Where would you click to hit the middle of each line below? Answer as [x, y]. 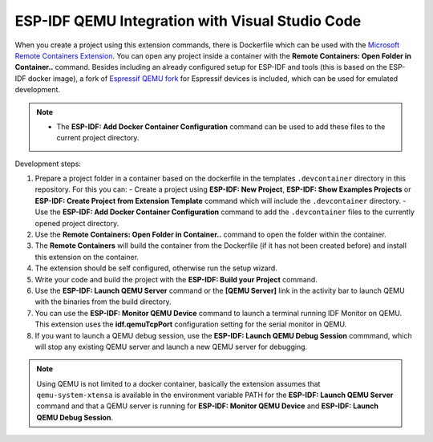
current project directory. [98, 138]
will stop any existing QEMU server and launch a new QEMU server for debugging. [171, 347]
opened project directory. [77, 223]
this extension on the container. [87, 257]
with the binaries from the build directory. [103, 302]
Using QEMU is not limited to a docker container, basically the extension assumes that [178, 383]
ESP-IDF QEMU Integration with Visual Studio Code [188, 21]
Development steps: [48, 164]
